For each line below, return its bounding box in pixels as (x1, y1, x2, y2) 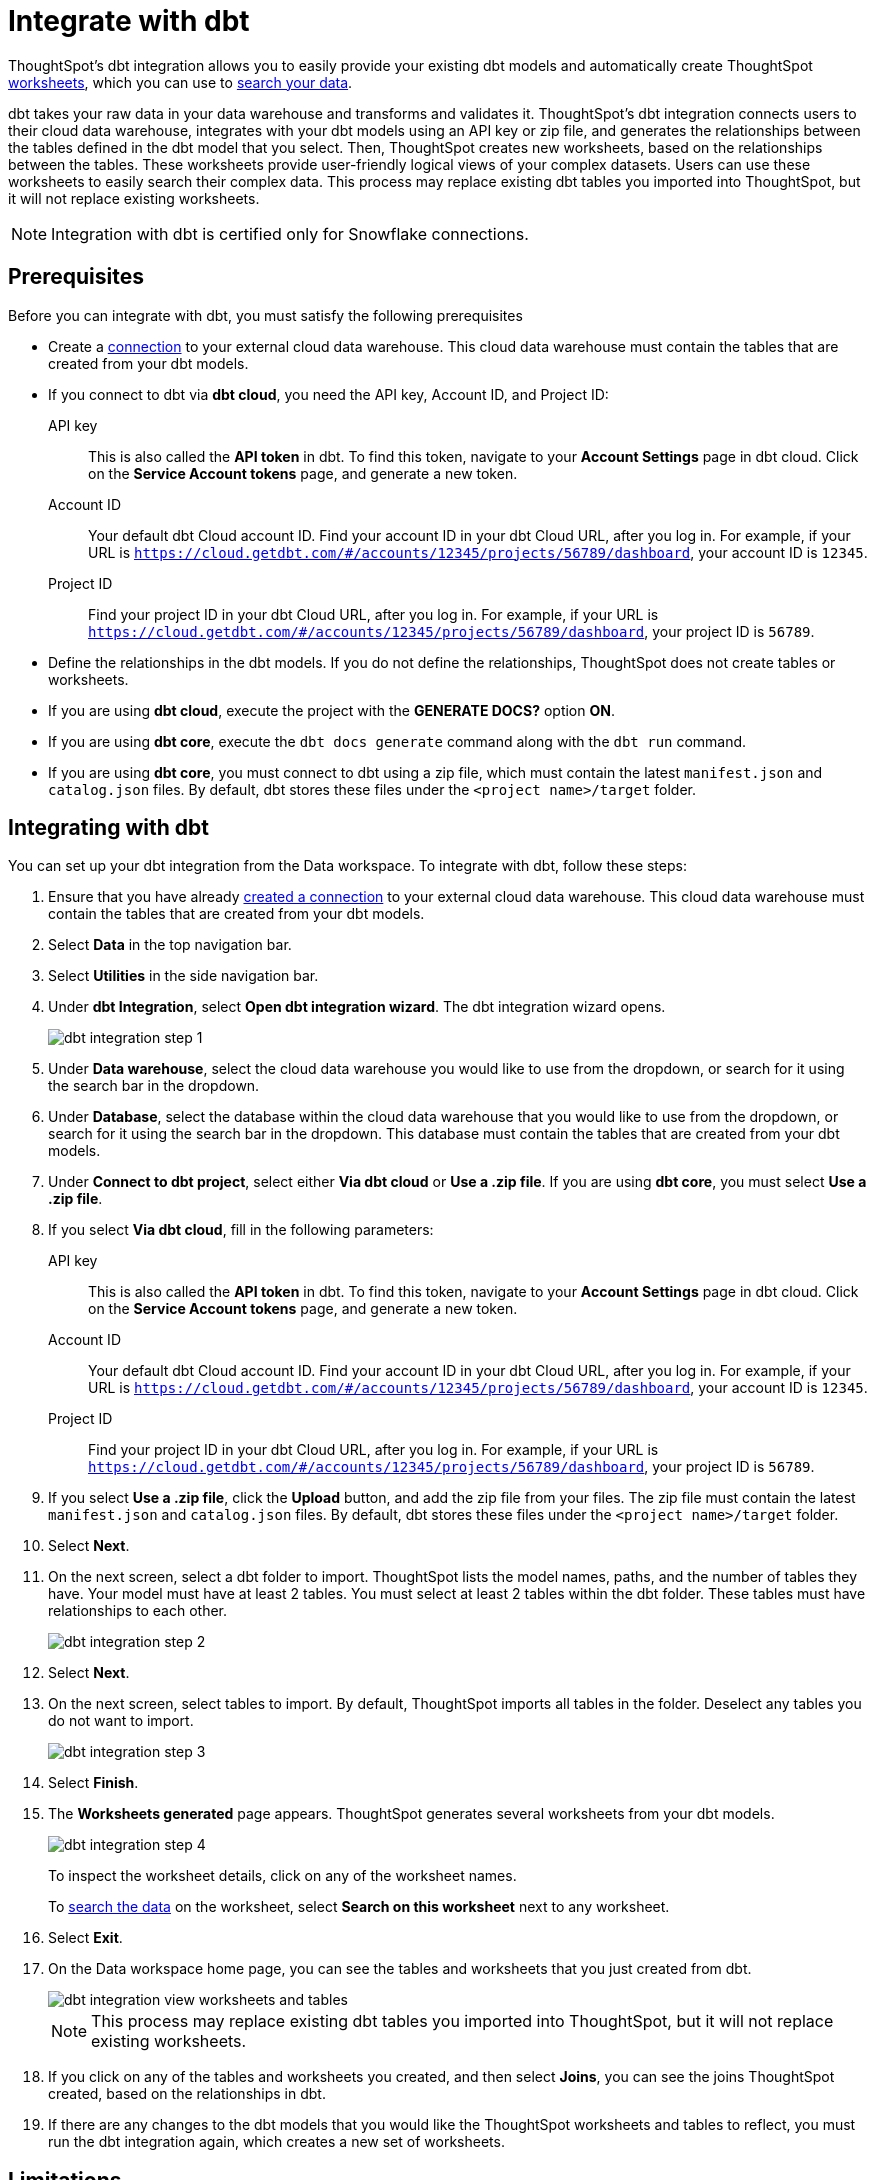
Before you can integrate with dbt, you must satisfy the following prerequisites (8, 306, 523, 324)
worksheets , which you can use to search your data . (8, 73, 353, 91)
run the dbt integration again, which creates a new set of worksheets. (48, 2133, 505, 2151)
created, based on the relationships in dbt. (48, 2085, 326, 2103)
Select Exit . (48, 1929, 123, 1947)
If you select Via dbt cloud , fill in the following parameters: (48, 1221, 434, 1239)
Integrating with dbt (8, 815, 209, 841)
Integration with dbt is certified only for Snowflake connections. (51, 223, 529, 244)
